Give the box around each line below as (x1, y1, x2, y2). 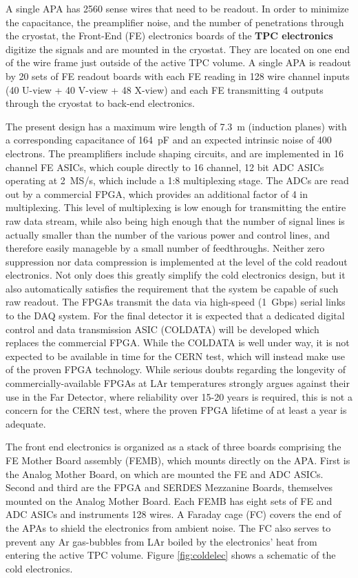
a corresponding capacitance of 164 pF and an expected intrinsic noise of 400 (6, 132, 332, 147)
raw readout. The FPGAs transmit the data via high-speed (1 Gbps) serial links (6, 295, 346, 309)
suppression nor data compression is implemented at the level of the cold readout (6, 254, 348, 268)
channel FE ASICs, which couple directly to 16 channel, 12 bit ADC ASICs (6, 159, 324, 174)
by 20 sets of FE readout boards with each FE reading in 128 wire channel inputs (6, 68, 350, 83)
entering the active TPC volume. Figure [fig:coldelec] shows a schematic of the (6, 548, 336, 562)
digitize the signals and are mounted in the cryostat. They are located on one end (6, 41, 350, 56)
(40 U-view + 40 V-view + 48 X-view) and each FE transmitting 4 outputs (6, 82, 324, 97)
